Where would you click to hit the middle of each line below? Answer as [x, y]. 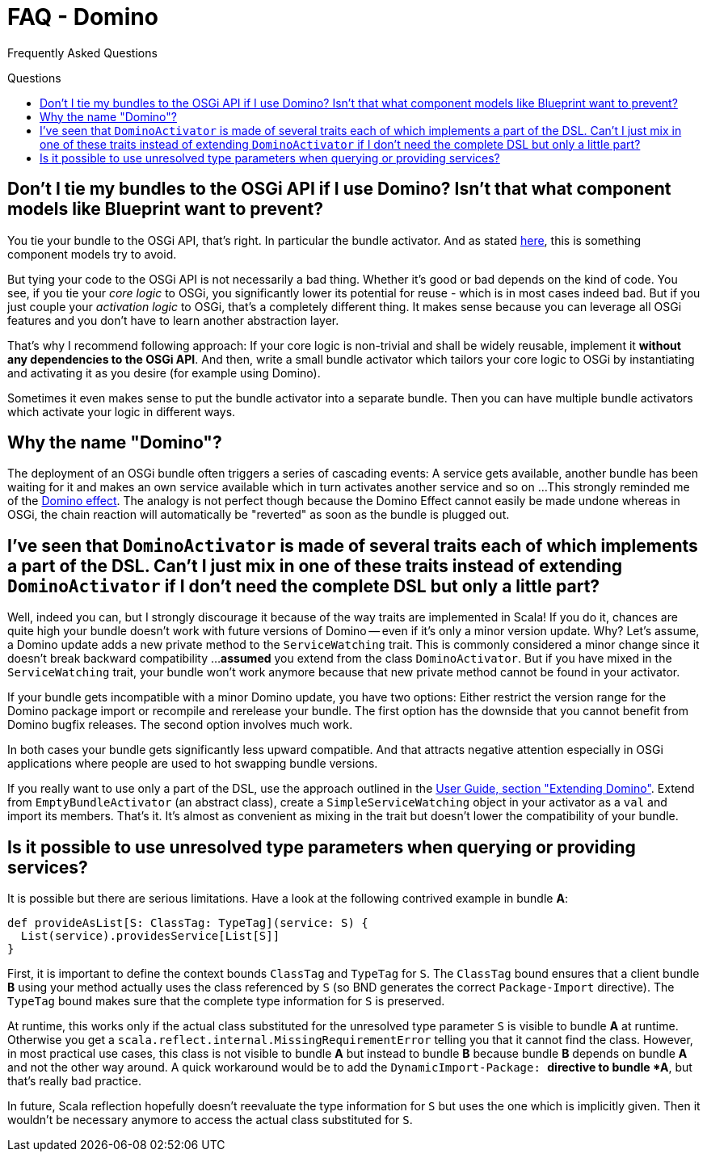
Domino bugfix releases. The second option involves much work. [180, 725]
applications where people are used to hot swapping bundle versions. [193, 764]
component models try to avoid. [92, 254]
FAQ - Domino [83, 17]
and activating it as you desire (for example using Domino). [164, 373]
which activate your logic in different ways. [122, 411]
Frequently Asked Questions [82, 53]
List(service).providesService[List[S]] [150, 936]
